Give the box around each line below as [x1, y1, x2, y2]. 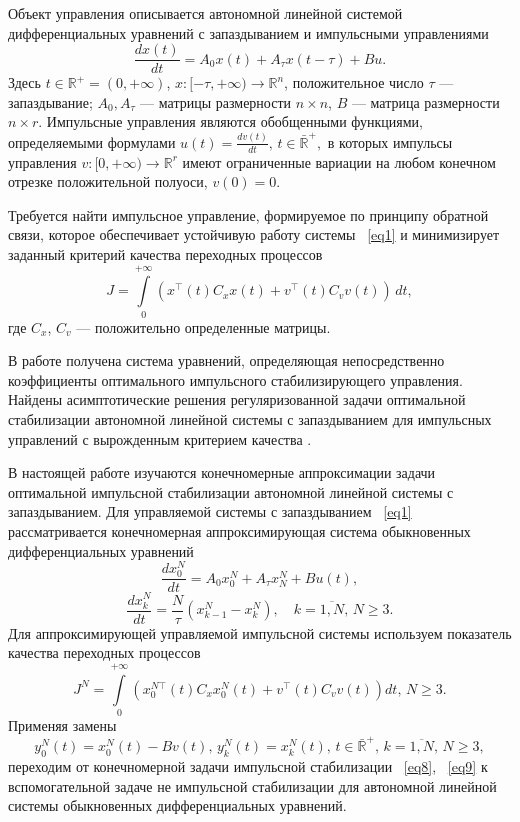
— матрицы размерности [140, 91, 292, 112]
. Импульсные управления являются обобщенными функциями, [38, 111, 423, 132]
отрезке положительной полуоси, [8, 171, 208, 192]
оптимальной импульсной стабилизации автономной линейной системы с [8, 481, 454, 502]
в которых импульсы [327, 131, 453, 152]
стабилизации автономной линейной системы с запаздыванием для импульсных [8, 409, 492, 430]
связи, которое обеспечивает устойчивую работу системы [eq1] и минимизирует [8, 224, 500, 245]
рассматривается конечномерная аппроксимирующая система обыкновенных [8, 521, 471, 542]
